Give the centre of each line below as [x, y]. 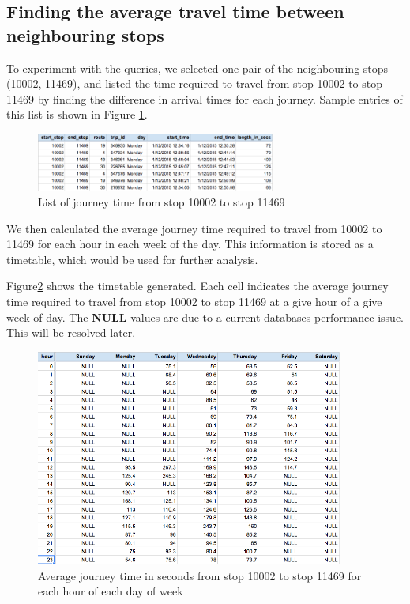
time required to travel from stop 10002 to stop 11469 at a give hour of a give [194, 302]
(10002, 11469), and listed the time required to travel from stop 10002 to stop [194, 83]
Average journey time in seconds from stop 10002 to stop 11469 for [200, 575]
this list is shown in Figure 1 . [77, 114]
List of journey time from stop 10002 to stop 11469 [162, 202]
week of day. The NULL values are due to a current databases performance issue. [205, 317]
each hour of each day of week [111, 591]
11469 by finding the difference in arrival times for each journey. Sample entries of [205, 98]
